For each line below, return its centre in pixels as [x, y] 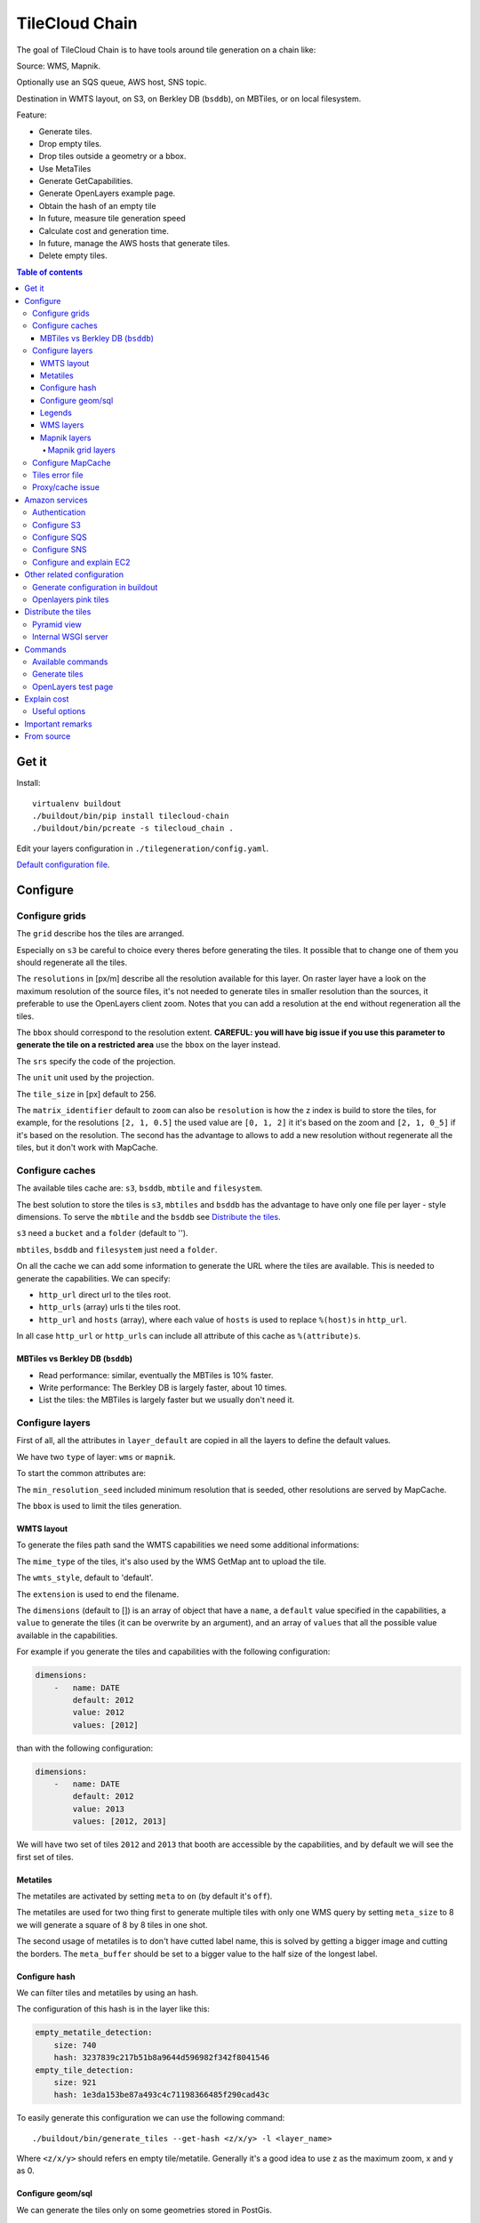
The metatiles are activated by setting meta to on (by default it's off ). [144, 1896]
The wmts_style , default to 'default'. [85, 1577]
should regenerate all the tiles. [72, 963]
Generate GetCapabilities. [86, 181]
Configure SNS [60, 550]
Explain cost [47, 699]
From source [48, 736]
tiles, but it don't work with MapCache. [88, 1148]
